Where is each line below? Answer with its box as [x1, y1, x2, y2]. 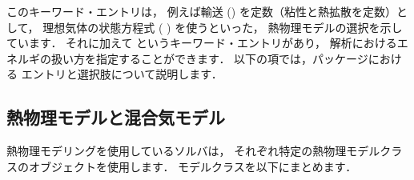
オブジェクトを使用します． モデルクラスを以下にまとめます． [28, 158, 357, 174]
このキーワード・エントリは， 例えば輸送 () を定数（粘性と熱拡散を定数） [6, 3, 396, 19]
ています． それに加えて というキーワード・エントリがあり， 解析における [6, 34, 397, 51]
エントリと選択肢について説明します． [21, 66, 223, 82]
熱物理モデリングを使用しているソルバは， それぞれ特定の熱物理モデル [6, 142, 380, 159]
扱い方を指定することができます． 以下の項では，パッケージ [50, 50, 368, 66]
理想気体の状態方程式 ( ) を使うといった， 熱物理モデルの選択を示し [42, 18, 403, 35]
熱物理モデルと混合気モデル [6, 105, 225, 130]
